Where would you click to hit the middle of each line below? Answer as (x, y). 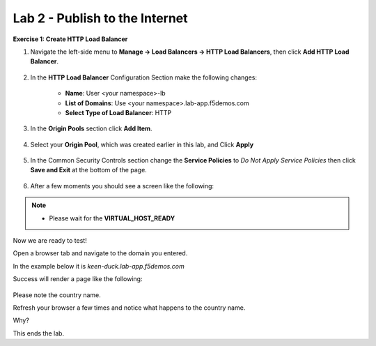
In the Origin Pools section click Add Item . (91, 128)
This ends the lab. (39, 333)
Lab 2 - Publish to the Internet (100, 18)
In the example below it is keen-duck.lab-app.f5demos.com (99, 266)
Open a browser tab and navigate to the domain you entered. (100, 253)
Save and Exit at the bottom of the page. (89, 170)
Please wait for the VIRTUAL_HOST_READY (112, 218)
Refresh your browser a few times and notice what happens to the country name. (129, 308)
